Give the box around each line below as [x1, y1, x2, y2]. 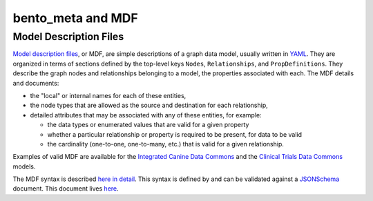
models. [12, 162, 36, 171]
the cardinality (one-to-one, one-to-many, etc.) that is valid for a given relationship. [47, 140, 285, 148]
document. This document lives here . [12, 184, 119, 193]
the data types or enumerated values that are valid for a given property [47, 121, 249, 129]
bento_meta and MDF [12, 10, 138, 26]
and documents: [12, 79, 59, 87]
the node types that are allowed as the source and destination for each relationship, [30, 101, 269, 110]
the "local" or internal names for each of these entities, [30, 91, 186, 99]
